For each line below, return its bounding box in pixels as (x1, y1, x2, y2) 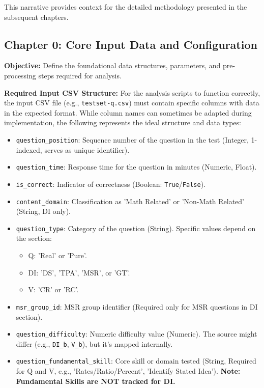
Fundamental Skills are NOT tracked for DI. (16, 375, 175, 386)
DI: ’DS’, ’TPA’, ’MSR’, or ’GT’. (28, 267, 130, 278)
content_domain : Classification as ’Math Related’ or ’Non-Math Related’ (16, 196, 244, 206)
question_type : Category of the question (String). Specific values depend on (16, 223, 256, 233)
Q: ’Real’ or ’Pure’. (28, 250, 87, 261)
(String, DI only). (16, 206, 71, 216)
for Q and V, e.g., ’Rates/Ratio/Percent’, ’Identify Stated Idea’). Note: (16, 366, 241, 376)
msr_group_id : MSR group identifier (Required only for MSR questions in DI (16, 301, 258, 312)
